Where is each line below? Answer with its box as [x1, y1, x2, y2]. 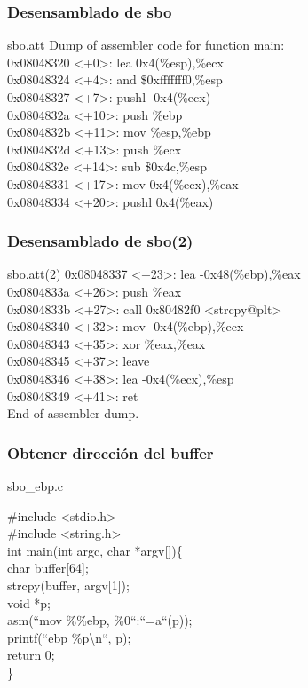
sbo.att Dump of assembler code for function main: [7, 36, 285, 54]
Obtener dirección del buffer [7, 441, 214, 463]
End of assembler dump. [7, 404, 139, 423]
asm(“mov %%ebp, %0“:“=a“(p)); [7, 611, 193, 629]
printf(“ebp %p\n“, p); [7, 628, 131, 646]
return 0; [7, 645, 55, 664]
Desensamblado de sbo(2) [7, 230, 193, 252]
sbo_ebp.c [7, 476, 64, 494]
